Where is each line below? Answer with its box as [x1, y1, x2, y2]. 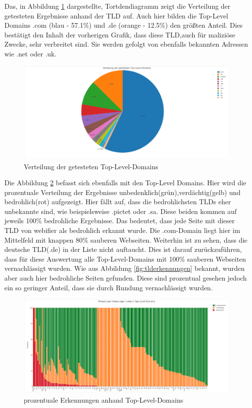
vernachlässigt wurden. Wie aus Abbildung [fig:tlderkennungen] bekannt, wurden [4, 263, 245, 273]
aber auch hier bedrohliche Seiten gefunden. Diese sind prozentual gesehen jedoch [4, 273, 247, 283]
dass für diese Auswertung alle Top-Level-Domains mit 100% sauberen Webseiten [4, 253, 246, 264]
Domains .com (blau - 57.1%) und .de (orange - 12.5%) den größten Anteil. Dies [4, 20, 243, 30]
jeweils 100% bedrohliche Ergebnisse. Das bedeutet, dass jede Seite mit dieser [4, 215, 235, 226]
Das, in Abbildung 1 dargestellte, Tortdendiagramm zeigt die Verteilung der [4, 1, 231, 11]
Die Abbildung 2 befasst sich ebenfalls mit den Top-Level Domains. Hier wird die [4, 177, 247, 188]
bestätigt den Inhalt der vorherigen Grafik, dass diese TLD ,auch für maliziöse [4, 29, 235, 39]
